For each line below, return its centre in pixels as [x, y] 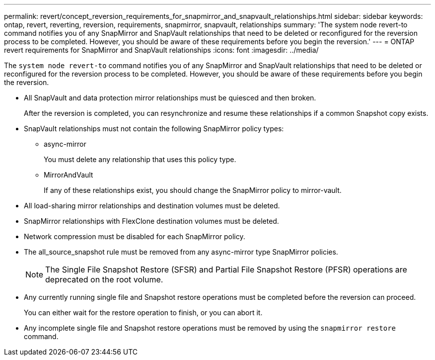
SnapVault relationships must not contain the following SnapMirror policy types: [154, 129]
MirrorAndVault [69, 175]
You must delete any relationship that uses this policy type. [140, 159]
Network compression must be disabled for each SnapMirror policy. [135, 236]
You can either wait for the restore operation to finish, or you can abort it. [143, 313]
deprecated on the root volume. [104, 279]
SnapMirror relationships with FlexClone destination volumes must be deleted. [151, 221]
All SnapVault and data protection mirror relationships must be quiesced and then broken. [170, 98]
